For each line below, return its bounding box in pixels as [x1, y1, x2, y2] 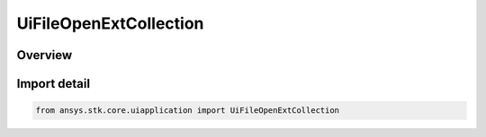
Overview [16, 47, 73, 63]
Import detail [16, 76, 90, 91]
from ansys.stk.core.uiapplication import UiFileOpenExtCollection [35, 106, 340, 116]
